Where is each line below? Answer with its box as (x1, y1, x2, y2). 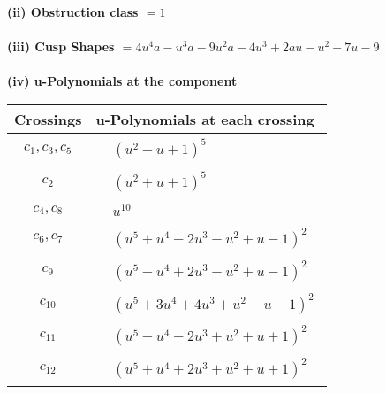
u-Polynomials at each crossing (95, 108, 314, 129)
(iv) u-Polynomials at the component (7, 72, 238, 90)
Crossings (14, 108, 82, 129)
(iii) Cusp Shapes (7, 37, 115, 56)
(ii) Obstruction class (7, 3, 139, 20)
